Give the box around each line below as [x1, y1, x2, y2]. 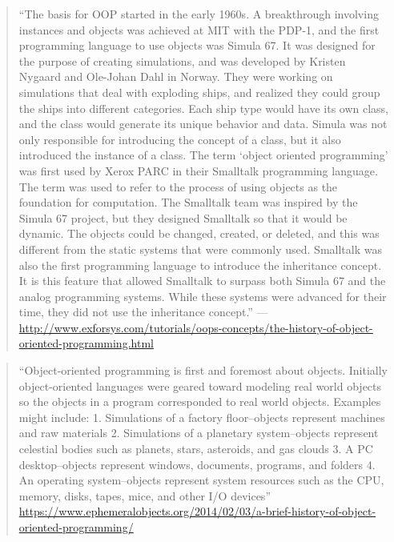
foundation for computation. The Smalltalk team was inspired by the [18, 194, 358, 211]
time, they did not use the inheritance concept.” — [18, 303, 268, 320]
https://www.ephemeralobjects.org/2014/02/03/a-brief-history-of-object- [18, 503, 376, 520]
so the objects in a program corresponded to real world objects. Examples [18, 393, 381, 410]
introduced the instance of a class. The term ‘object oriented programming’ [18, 147, 388, 163]
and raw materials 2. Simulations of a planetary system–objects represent [18, 424, 379, 441]
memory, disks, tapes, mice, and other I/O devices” [18, 487, 271, 504]
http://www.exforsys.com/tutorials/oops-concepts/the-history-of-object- [18, 319, 373, 335]
